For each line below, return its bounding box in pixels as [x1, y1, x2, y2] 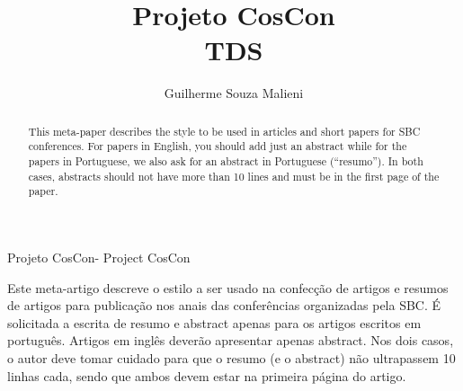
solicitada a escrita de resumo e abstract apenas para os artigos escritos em [7, 313, 422, 332]
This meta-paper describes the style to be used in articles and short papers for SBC [28, 123, 421, 138]
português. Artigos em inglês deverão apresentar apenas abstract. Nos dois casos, [7, 331, 454, 350]
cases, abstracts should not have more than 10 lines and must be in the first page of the [28, 168, 440, 183]
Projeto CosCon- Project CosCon [7, 247, 191, 266]
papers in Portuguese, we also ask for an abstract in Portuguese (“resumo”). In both [28, 154, 423, 169]
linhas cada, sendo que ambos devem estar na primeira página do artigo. [7, 366, 406, 385]
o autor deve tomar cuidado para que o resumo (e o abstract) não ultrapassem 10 [7, 348, 456, 367]
